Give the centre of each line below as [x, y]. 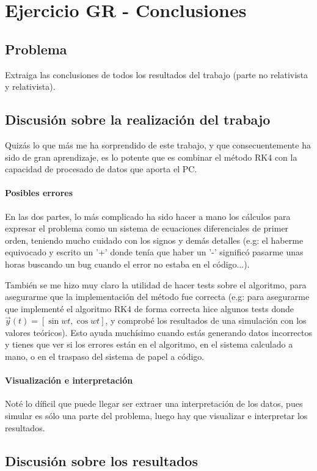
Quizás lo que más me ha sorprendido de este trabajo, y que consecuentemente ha [158, 144]
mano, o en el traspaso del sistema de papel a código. [105, 356]
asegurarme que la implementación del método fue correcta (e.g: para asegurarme [157, 297]
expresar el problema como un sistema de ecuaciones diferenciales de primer [147, 228]
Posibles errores [39, 193]
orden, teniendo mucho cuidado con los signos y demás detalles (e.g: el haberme [154, 240]
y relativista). [30, 86]
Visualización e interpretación [69, 380]
